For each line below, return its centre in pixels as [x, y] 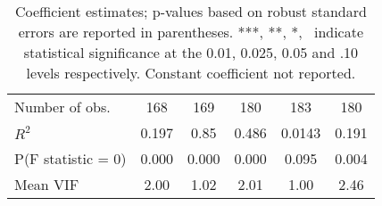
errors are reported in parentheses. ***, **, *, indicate [191, 32]
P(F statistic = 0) [71, 158]
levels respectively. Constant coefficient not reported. [191, 73]
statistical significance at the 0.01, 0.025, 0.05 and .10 [191, 52]
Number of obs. [62, 107]
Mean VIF [47, 184]
